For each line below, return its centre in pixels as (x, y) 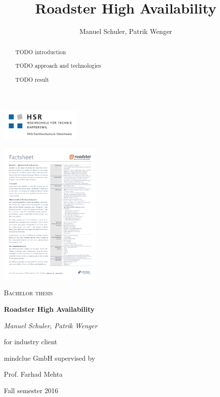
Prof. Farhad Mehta (33, 374)
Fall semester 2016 (31, 390)
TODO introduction (41, 52)
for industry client (31, 342)
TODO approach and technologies (58, 66)
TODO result (32, 79)
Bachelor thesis (28, 293)
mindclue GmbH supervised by (50, 358)
